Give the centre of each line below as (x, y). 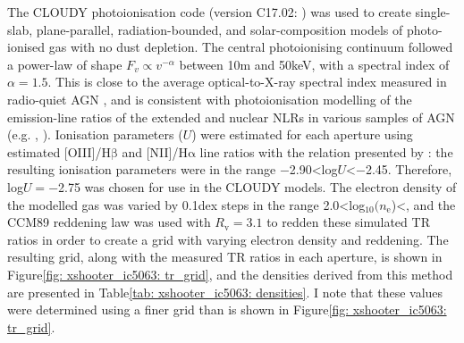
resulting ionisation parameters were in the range (142, 169)
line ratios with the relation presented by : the (326, 151)
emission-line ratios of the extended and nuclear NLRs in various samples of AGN (231, 117)
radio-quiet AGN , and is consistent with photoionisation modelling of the (210, 99)
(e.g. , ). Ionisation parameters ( (95, 134)
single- (433, 12)
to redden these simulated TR (348, 222)
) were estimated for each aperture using (302, 134)
